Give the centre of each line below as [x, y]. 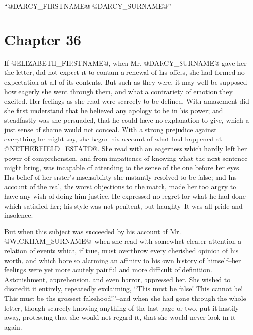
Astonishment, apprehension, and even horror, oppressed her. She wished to [117, 279]
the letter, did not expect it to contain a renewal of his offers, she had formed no [125, 72]
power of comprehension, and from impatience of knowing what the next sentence [126, 158]
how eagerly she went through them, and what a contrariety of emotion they [118, 91]
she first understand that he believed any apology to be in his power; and [114, 110]
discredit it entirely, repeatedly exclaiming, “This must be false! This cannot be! [124, 289]
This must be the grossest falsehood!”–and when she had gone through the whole [125, 298]
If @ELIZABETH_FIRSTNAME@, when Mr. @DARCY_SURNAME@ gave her [126, 62]
